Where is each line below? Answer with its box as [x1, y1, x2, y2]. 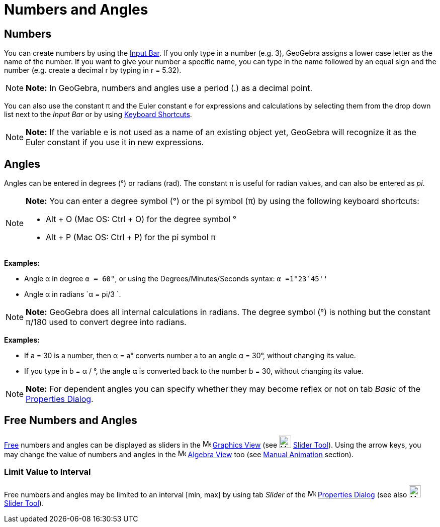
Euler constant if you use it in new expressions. [26, 137, 204, 148]
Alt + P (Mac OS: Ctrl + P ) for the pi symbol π [46, 232, 216, 243]
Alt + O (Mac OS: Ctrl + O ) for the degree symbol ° [46, 214, 237, 225]
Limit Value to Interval [4, 467, 91, 477]
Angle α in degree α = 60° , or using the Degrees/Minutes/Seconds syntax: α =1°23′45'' [24, 274, 328, 283]
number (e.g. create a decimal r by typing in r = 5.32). [4, 66, 182, 75]
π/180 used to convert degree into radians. [26, 317, 187, 328]
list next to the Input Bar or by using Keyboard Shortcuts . [4, 110, 192, 119]
